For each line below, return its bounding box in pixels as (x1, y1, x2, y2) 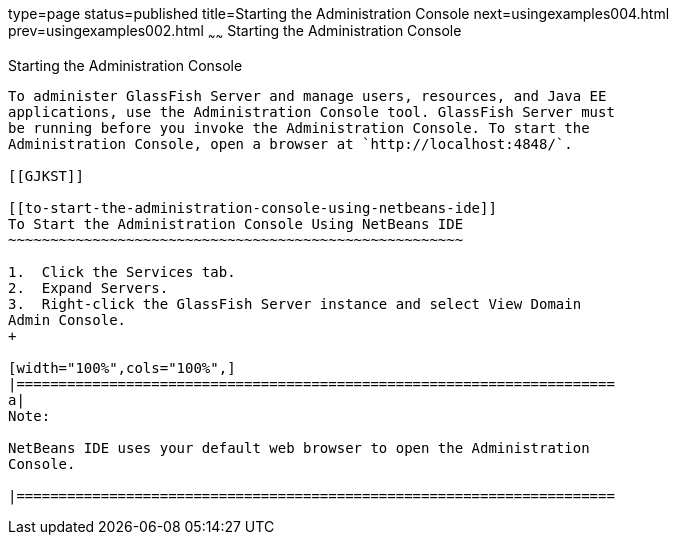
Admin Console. (8, 311, 127, 328)
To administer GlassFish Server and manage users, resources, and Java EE (8, 87, 607, 104)
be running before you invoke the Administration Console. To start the (8, 119, 590, 136)
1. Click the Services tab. (8, 263, 236, 280)
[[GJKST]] (8, 167, 84, 184)
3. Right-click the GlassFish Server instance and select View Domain (8, 295, 582, 312)
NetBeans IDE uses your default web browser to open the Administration (8, 439, 590, 456)
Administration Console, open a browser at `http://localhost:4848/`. (8, 135, 573, 152)
